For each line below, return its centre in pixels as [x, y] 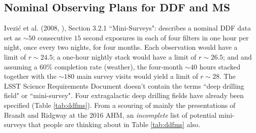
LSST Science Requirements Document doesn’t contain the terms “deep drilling [124, 85]
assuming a [21, 66]
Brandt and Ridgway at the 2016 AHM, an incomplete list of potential [110, 115]
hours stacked [220, 66]
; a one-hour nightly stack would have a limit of [125, 56]
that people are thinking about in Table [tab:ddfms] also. [114, 124]
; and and [238, 56]
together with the [30, 76]
